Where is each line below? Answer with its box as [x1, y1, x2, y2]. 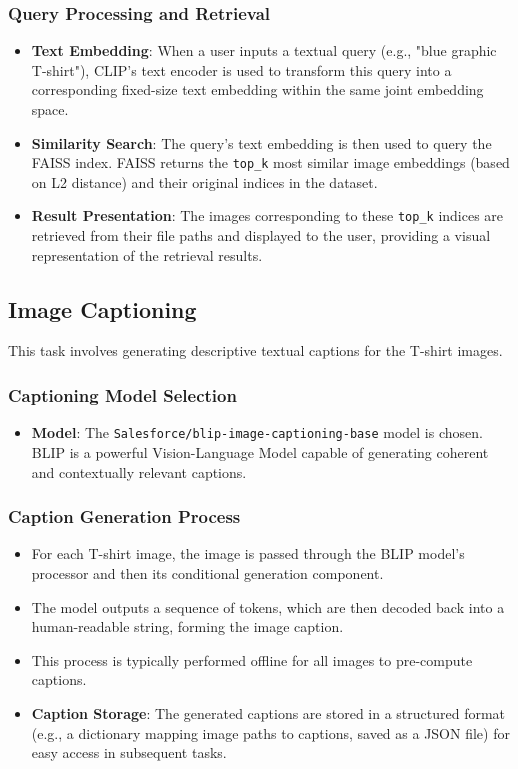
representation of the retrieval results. [31, 244, 263, 265]
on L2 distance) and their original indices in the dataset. [31, 171, 378, 192]
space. [31, 99, 69, 119]
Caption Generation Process [8, 504, 241, 529]
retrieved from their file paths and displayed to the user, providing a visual [31, 225, 491, 246]
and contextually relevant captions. [31, 461, 247, 482]
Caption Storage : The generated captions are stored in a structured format [31, 702, 506, 723]
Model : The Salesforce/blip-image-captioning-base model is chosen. [31, 422, 483, 443]
